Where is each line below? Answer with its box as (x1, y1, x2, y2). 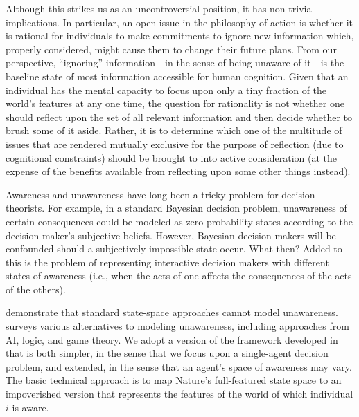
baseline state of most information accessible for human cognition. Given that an (6, 68, 349, 83)
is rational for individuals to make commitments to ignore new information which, (6, 28, 354, 43)
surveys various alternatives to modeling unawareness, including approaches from (6, 319, 349, 333)
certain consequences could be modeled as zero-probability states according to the (6, 214, 353, 228)
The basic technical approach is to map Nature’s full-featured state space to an (6, 373, 342, 387)
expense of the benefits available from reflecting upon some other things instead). (6, 164, 351, 178)
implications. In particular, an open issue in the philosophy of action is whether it (6, 15, 353, 29)
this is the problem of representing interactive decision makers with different (6, 254, 329, 269)
